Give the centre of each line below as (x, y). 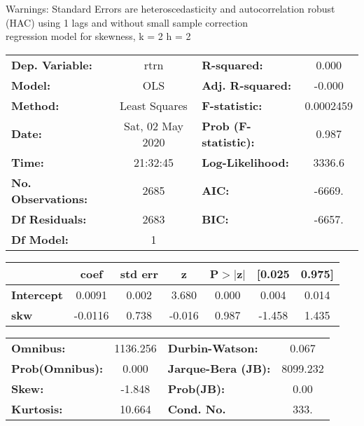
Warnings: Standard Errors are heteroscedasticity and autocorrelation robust (170, 8)
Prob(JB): (196, 388)
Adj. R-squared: (247, 85)
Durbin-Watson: (213, 348)
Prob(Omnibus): (57, 368)
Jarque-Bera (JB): (219, 368)
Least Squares (154, 105)
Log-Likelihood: (245, 162)
